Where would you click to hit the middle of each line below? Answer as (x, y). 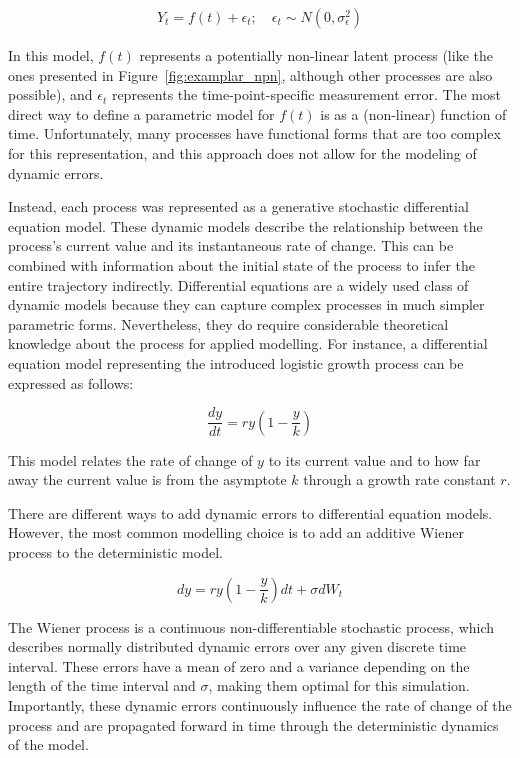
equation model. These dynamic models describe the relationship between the (245, 225)
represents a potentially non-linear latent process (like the (316, 55)
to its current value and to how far (374, 459)
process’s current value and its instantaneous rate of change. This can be (231, 245)
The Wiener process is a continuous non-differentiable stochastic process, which (251, 626)
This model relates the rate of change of (130, 459)
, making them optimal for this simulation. (339, 685)
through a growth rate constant (399, 479)
